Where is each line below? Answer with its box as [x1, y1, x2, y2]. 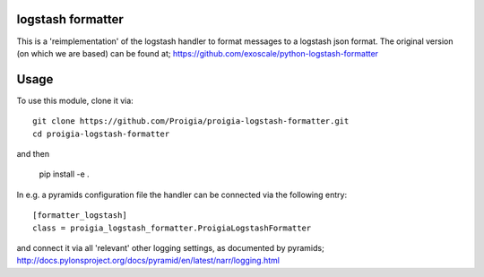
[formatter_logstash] [32, 211, 127, 221]
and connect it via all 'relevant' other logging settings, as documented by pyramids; [16, 242, 324, 253]
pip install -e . [39, 169, 90, 179]
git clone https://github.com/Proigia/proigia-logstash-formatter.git [32, 117, 350, 126]
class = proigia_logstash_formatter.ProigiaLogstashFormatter [32, 222, 312, 233]
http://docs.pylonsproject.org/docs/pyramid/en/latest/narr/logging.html [16, 255, 280, 266]
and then [16, 148, 49, 159]
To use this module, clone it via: [16, 95, 134, 106]
